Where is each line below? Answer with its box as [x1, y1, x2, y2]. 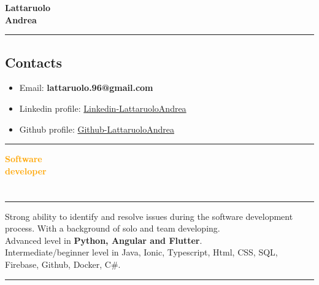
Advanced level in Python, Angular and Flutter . [5, 233, 202, 246]
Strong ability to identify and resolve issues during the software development [5, 209, 293, 222]
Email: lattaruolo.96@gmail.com [19, 81, 153, 94]
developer [5, 164, 47, 177]
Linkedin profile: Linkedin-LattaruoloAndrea [19, 101, 186, 114]
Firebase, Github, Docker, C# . [5, 257, 121, 270]
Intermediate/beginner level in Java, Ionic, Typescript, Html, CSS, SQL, [5, 246, 278, 259]
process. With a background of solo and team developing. [5, 222, 220, 235]
